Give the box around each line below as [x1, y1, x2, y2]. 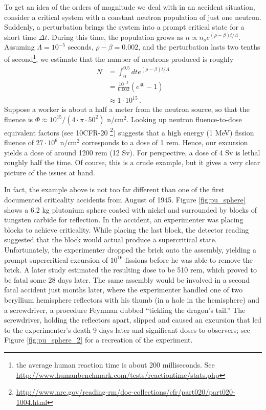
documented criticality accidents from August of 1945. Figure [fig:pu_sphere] [4, 194, 246, 204]
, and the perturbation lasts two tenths [138, 41, 260, 52]
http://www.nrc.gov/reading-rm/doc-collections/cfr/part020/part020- [16, 386, 235, 397]
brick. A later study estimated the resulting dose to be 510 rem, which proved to [4, 264, 257, 275]
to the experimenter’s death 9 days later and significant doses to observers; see [4, 324, 250, 335]
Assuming [4, 41, 35, 52]
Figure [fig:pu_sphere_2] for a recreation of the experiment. [4, 334, 193, 345]
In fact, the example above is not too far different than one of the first [4, 184, 225, 195]
